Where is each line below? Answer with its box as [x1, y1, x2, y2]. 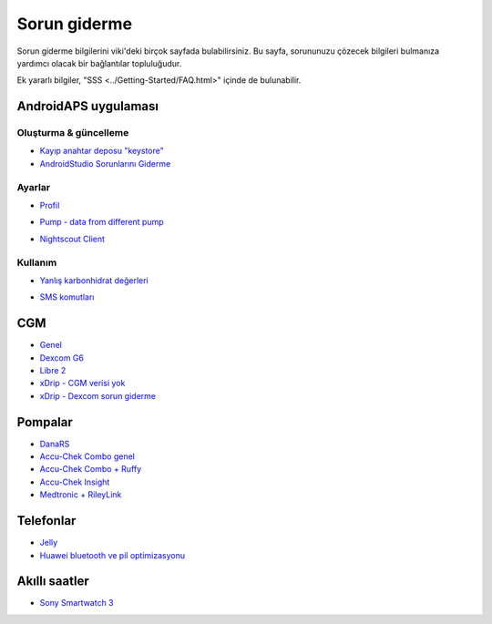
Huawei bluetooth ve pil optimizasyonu [39, 549, 186, 560]
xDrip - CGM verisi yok [39, 378, 126, 389]
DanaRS [39, 438, 70, 449]
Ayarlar [16, 180, 50, 193]
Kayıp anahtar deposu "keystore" [39, 146, 164, 157]
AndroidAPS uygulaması [16, 98, 159, 114]
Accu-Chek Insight [39, 476, 110, 487]
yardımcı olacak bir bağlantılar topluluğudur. [16, 57, 182, 68]
